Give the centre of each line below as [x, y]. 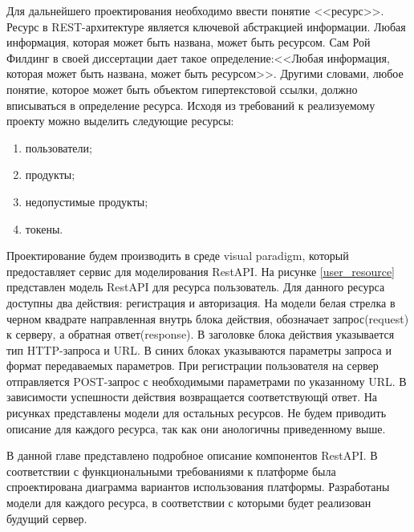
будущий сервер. [47, 518]
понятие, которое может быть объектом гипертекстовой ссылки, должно [182, 89]
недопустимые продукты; [87, 201]
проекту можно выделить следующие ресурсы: [120, 121]
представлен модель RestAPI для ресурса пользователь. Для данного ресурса [196, 287]
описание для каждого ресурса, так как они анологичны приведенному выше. [196, 428]
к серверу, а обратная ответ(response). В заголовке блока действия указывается [201, 334]
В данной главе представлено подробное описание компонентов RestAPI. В [192, 455]
